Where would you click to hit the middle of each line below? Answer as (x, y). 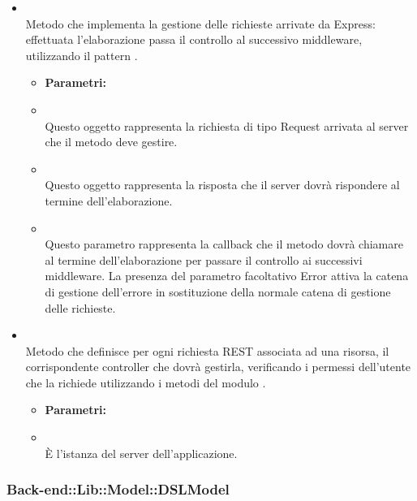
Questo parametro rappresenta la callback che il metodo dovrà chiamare (224, 244)
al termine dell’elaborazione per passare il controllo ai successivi (204, 259)
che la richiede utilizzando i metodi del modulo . (146, 382)
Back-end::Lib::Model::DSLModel (118, 489)
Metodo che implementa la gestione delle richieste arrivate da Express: (200, 23)
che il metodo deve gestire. (111, 142)
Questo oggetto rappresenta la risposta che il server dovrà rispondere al (222, 185)
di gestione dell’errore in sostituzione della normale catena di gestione (218, 291)
